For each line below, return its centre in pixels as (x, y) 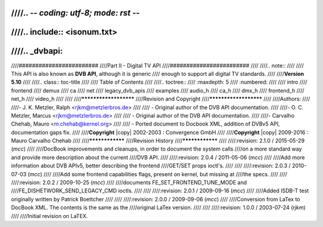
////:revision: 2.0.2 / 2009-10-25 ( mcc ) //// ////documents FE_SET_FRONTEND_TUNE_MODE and (129, 183)
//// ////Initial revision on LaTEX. (49, 216)
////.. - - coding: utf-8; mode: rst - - (75, 13)
